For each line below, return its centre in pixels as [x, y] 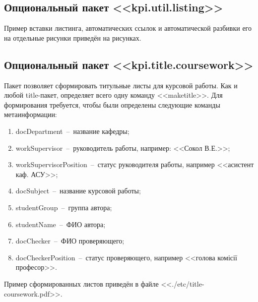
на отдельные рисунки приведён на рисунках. [73, 37]
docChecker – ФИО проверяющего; [70, 241]
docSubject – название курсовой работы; [78, 191]
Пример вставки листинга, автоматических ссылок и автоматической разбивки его [128, 28]
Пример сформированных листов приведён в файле [81, 283]
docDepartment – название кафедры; [72, 131]
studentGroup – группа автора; [64, 207]
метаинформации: [31, 114]
